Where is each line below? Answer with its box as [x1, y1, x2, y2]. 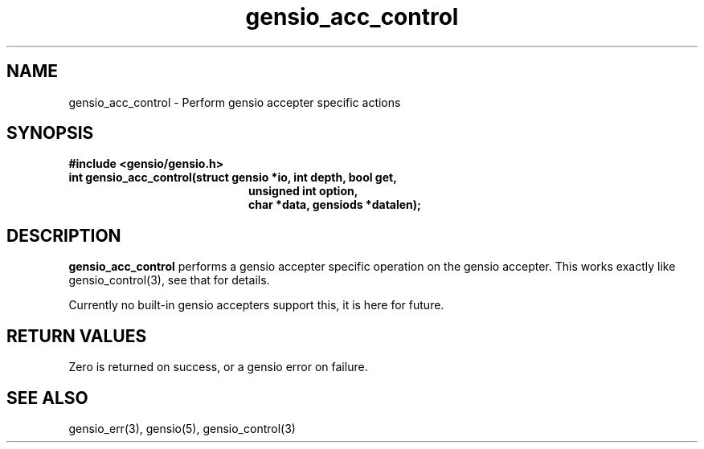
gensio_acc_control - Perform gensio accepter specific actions [68, 95, 401, 109]
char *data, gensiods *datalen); [248, 198, 421, 212]
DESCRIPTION [6, 225, 121, 246]
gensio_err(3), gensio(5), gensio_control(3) [68, 421, 296, 435]
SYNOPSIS [6, 123, 94, 144]
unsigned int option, [248, 184, 358, 198]
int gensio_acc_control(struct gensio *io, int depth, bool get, [68, 170, 397, 185]
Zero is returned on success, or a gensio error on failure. [68, 360, 368, 374]
